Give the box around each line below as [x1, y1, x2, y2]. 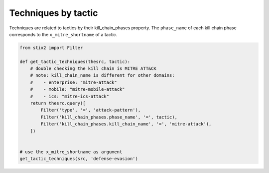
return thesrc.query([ [30, 101, 86, 106]
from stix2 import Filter [19, 45, 83, 51]
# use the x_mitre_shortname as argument [19, 149, 123, 155]
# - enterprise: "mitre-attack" [30, 79, 117, 85]
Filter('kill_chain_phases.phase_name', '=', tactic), [40, 114, 178, 120]
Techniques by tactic [9, 7, 98, 18]
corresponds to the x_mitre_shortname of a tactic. [9, 31, 118, 37]
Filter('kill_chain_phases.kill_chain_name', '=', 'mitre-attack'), [40, 121, 212, 127]
